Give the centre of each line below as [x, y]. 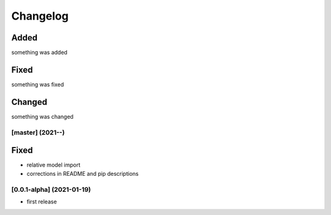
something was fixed [38, 84]
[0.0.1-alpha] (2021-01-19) [51, 189]
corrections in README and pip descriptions [83, 173]
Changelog [40, 16]
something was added [39, 53]
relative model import [54, 165]
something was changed [42, 116]
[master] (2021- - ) [38, 132]
